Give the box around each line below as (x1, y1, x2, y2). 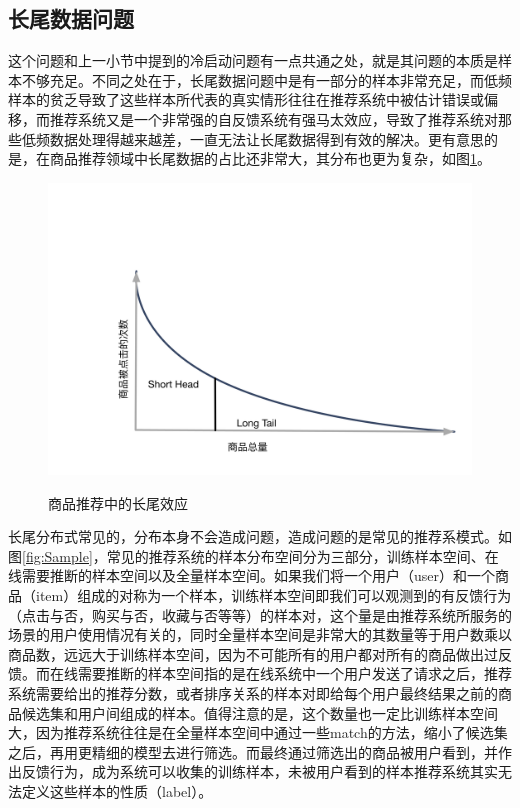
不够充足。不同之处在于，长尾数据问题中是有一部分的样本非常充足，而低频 (21, 69, 512, 90)
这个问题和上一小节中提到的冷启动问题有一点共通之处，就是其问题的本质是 (8, 50, 498, 71)
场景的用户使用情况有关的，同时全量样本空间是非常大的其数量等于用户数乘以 (8, 624, 512, 645)
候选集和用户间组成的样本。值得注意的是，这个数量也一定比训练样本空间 (21, 702, 498, 723)
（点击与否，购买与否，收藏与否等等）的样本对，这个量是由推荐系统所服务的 (8, 604, 512, 625)
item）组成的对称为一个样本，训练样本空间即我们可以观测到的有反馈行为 (35, 585, 512, 606)
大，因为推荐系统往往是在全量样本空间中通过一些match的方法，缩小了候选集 (8, 722, 508, 743)
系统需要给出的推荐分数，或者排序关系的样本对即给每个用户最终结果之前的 (8, 683, 498, 704)
